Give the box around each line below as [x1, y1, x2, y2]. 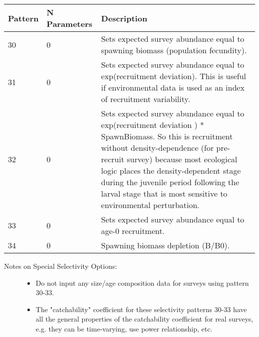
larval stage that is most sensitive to [101, 188, 228, 199]
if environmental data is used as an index [101, 82, 245, 93]
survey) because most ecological [127, 153, 238, 165]
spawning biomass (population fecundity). [101, 44, 247, 56]
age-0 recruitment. [101, 225, 165, 236]
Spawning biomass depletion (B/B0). [101, 239, 230, 251]
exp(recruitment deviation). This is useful [101, 70, 247, 82]
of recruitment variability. [101, 93, 190, 105]
